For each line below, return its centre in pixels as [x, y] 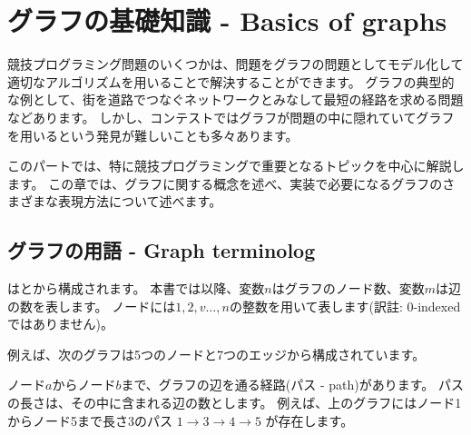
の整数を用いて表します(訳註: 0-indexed [345, 306]
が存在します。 [309, 420]
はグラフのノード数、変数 [348, 288]
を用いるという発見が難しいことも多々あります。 [153, 135]
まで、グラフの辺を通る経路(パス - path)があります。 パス [293, 385]
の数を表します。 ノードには [92, 306]
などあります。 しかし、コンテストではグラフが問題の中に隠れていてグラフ [231, 117]
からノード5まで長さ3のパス [90, 420]
